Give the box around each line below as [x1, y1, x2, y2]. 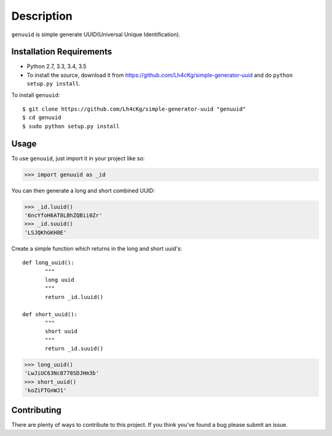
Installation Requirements [11, 47, 113, 57]
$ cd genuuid [22, 114, 61, 121]
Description [11, 9, 73, 23]
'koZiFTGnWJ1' [24, 387, 67, 394]
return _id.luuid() [45, 294, 104, 300]
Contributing [11, 405, 61, 415]
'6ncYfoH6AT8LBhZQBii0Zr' [24, 212, 103, 219]
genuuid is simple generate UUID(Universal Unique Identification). [11, 31, 181, 38]
